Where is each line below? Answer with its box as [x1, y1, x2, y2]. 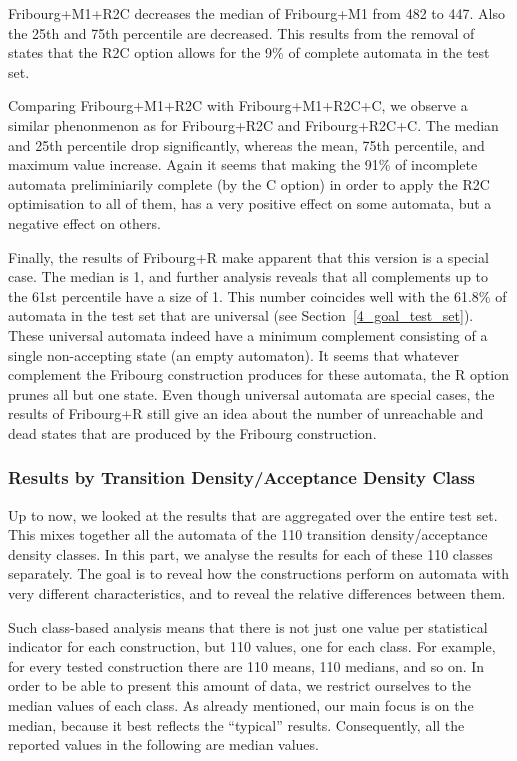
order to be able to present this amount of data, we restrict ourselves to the [8, 675, 471, 696]
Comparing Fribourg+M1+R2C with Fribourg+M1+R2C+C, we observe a [8, 95, 468, 116]
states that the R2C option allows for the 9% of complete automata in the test [8, 42, 490, 63]
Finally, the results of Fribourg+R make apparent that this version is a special [8, 246, 489, 267]
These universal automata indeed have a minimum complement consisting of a [8, 324, 488, 345]
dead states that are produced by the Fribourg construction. [8, 422, 377, 443]
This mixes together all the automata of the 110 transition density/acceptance [8, 524, 488, 545]
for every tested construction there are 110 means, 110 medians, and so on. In [8, 655, 485, 676]
